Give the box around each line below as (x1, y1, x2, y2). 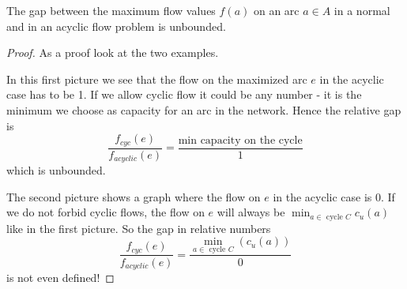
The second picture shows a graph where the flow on (6, 188, 261, 205)
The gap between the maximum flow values (6, 2, 216, 18)
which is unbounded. (6, 162, 106, 178)
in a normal (334, 2, 390, 18)
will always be (217, 204, 285, 220)
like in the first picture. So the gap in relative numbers (6, 220, 271, 236)
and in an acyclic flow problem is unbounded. (6, 17, 226, 34)
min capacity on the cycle (178, 134, 303, 146)
